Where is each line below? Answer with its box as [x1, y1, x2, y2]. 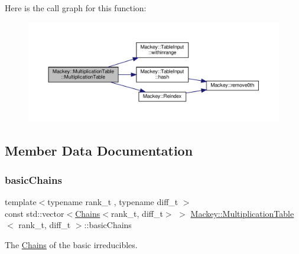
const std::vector [5, 207, 64, 219]
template [5, 195, 37, 207]
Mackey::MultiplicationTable [190, 207, 294, 219]
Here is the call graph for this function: [5, 2, 147, 14]
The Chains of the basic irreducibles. [5, 238, 138, 250]
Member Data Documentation [5, 141, 193, 160]
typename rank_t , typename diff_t [47, 195, 178, 207]
